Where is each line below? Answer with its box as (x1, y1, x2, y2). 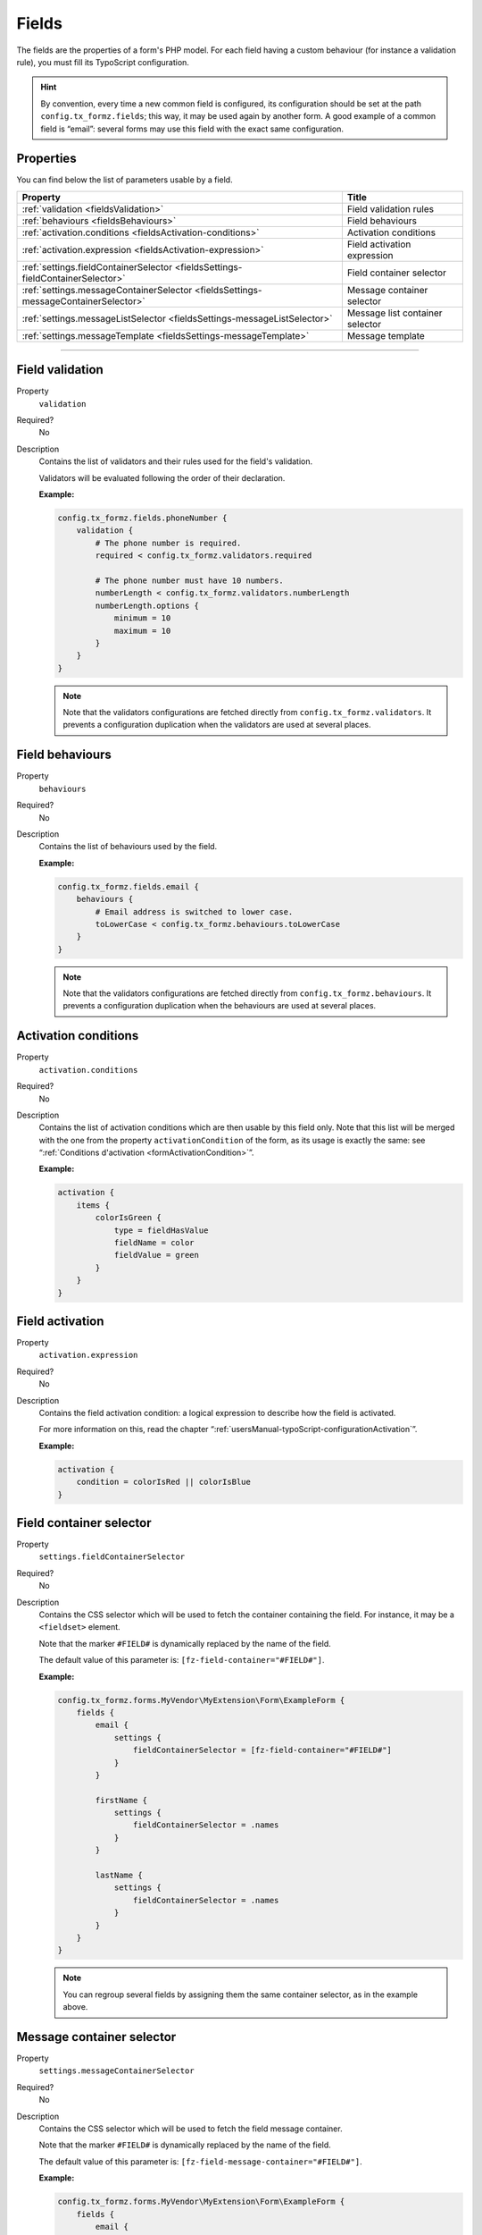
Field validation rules (346, 202, 435, 215)
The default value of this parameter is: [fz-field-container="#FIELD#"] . (38, 1655, 325, 1666)
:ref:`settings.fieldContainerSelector (21, 260, 173, 273)
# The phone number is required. (95, 537, 242, 548)
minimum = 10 (113, 613, 171, 623)
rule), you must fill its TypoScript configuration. (16, 56, 189, 67)
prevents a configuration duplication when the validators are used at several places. (62, 720, 371, 730)
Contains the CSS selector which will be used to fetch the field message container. (38, 2123, 343, 2134)
